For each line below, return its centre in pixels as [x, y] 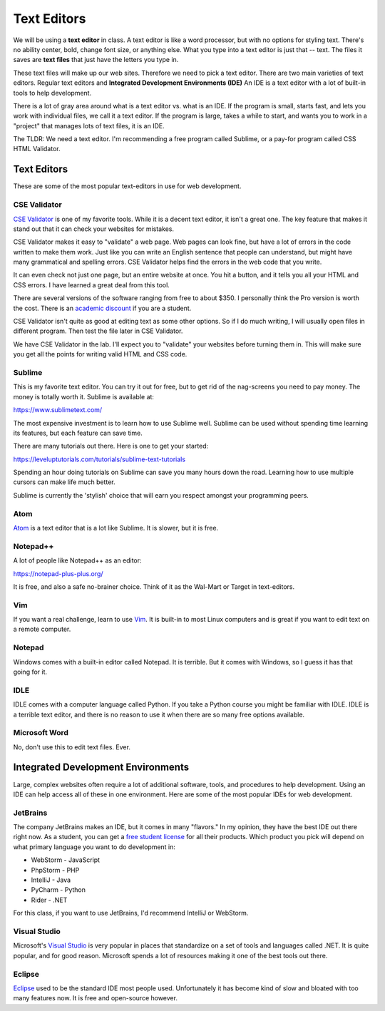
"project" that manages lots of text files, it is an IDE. [89, 125]
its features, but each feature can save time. [78, 433]
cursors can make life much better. [64, 482]
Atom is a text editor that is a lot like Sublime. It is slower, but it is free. [116, 528]
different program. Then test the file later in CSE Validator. [98, 331]
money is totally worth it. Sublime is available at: [84, 396]
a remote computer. [42, 629]
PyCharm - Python [58, 890]
